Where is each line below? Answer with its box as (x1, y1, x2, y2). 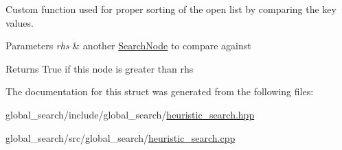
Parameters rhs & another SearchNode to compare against (5, 38, 251, 53)
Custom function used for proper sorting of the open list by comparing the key (5, 2, 337, 16)
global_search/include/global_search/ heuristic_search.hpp (5, 107, 255, 121)
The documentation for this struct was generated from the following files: (5, 84, 314, 99)
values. (5, 15, 34, 29)
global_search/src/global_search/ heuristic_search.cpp (5, 130, 236, 145)
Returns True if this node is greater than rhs (5, 61, 194, 75)
